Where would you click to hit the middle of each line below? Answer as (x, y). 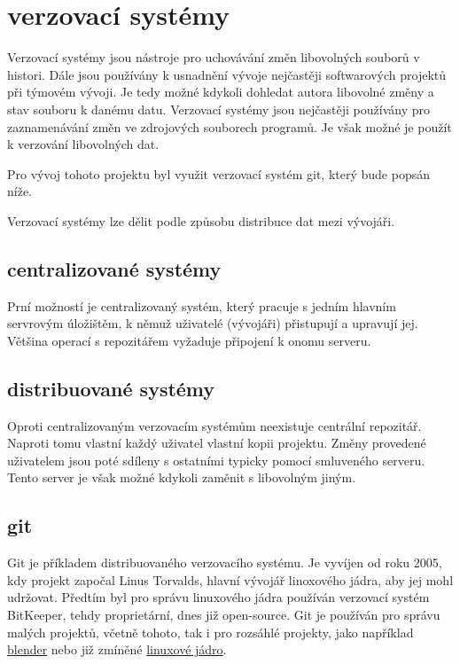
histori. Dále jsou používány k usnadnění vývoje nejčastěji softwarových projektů (227, 74)
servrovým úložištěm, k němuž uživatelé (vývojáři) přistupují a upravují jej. (213, 323)
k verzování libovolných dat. (83, 144)
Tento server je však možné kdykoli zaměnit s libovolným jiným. (182, 477)
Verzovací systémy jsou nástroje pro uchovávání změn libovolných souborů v (214, 57)
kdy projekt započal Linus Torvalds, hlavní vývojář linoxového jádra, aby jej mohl (230, 579)
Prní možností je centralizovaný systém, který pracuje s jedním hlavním (202, 305)
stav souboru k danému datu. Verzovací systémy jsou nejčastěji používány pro (218, 109)
